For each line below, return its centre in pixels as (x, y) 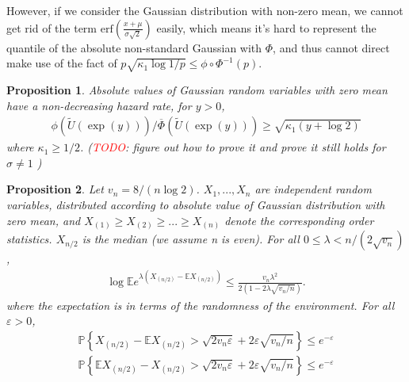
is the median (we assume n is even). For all (191, 239)
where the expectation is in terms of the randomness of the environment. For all (201, 305)
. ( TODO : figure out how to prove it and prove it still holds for (233, 147)
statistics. (29, 239)
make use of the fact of (62, 63)
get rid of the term (52, 27)
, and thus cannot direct (331, 47)
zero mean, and (44, 220)
